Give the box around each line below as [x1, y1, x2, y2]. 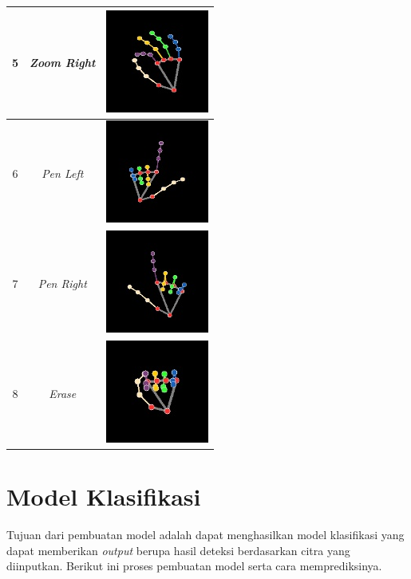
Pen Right [38, 274, 87, 291]
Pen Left [41, 164, 84, 181]
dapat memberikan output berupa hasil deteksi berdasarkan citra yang [6, 542, 350, 558]
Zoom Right [30, 54, 96, 70]
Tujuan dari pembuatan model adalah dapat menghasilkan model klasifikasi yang [6, 526, 405, 543]
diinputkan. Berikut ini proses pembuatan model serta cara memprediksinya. [6, 557, 382, 574]
